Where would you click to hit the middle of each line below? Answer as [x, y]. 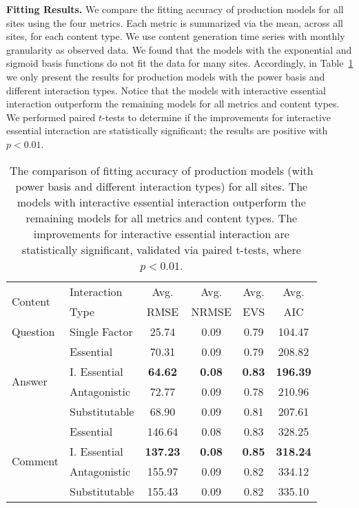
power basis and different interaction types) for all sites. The [162, 186]
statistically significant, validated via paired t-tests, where [161, 249]
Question [33, 331]
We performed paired [51, 117]
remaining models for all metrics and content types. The [162, 218]
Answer [30, 381]
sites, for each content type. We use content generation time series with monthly [176, 36]
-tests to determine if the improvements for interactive [216, 117]
